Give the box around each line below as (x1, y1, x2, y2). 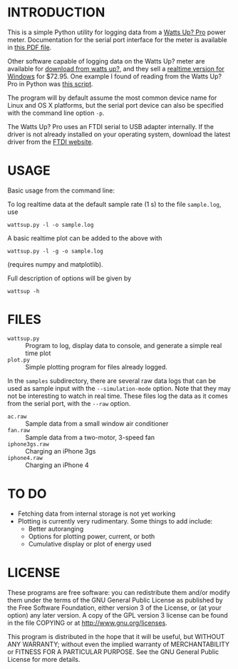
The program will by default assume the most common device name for (7, 93, 217, 102)
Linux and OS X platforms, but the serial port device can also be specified (7, 101, 224, 109)
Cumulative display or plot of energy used (28, 539, 152, 548)
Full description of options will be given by (7, 274, 132, 282)
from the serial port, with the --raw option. (7, 399, 131, 407)
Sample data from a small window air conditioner (25, 419, 169, 428)
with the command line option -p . (7, 108, 105, 117)
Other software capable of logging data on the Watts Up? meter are (7, 56, 205, 65)
